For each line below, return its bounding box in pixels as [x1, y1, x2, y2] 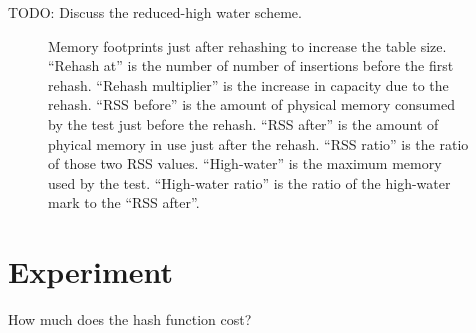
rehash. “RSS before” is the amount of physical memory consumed [48, 94, 455, 115]
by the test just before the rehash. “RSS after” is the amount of [48, 113, 439, 134]
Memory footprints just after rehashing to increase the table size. [48, 35, 447, 56]
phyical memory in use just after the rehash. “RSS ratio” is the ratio [48, 133, 469, 154]
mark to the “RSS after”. [48, 192, 200, 213]
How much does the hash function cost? [8, 309, 252, 330]
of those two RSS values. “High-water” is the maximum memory [48, 153, 442, 174]
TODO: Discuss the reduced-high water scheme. [8, 2, 302, 22]
